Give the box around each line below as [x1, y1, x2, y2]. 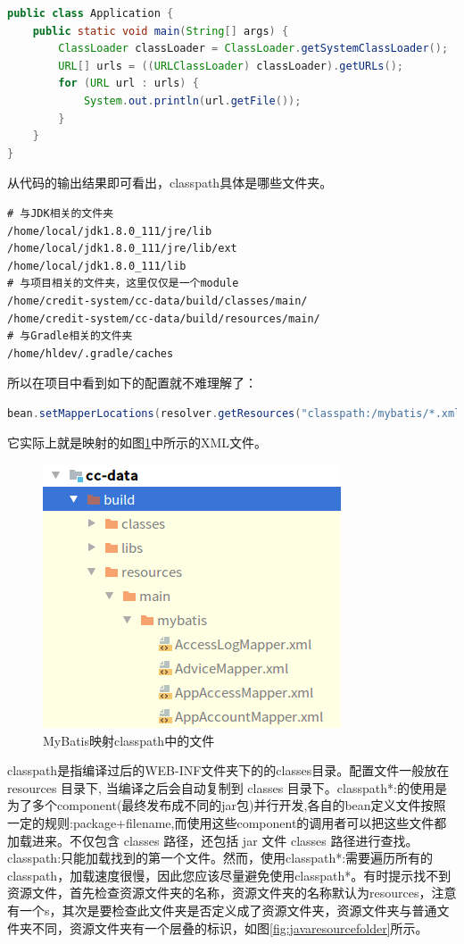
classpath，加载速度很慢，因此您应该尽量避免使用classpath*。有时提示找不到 [7, 865, 452, 884]
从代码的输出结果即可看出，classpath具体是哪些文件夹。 [7, 173, 333, 192]
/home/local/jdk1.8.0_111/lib [7, 259, 186, 272]
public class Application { [7, 7, 174, 20]
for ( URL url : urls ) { [58, 77, 199, 90]
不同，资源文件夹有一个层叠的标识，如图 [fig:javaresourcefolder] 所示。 [31, 918, 428, 937]
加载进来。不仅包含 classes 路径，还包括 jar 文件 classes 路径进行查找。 [7, 831, 418, 849]
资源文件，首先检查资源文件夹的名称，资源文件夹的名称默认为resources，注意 [7, 883, 457, 902]
